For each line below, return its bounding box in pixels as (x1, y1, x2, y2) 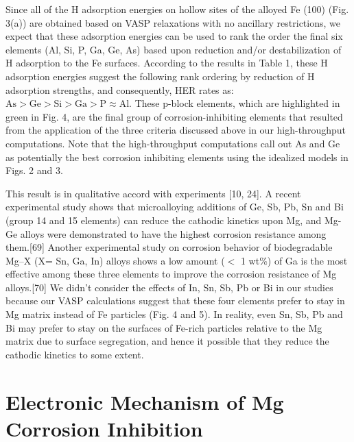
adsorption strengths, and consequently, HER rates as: (5, 82, 234, 97)
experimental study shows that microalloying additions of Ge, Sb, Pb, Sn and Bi (5, 199, 344, 214)
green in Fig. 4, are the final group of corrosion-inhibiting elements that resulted (5, 109, 343, 123)
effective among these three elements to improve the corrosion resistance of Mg (5, 267, 337, 281)
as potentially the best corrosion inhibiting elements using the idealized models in (5, 149, 349, 164)
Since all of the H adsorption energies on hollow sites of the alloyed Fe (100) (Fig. (5, 2, 349, 16)
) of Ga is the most (267, 253, 348, 267)
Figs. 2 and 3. (5, 163, 63, 177)
